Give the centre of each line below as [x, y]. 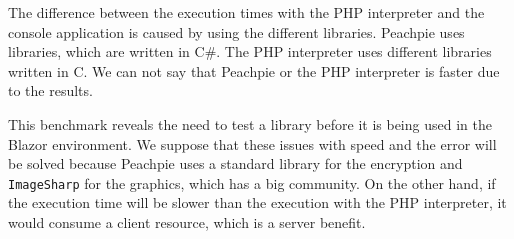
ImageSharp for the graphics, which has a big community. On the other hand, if [252, 182]
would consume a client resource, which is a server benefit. [187, 222]
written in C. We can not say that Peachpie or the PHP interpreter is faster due [254, 70]
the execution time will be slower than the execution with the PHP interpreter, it [257, 202]
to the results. [50, 90]
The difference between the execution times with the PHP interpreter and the [246, 12]
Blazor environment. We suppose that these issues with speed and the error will [252, 143]
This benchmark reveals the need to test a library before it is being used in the [250, 123]
